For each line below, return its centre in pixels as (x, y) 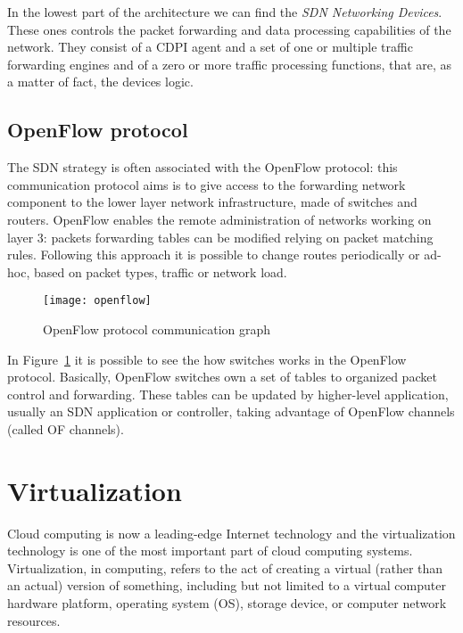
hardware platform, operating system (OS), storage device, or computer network (227, 603)
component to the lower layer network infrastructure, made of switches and (212, 202)
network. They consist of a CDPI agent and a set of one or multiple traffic (210, 47)
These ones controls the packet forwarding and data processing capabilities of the (229, 29)
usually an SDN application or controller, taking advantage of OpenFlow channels (231, 411)
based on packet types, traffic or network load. (160, 271)
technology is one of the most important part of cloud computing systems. (210, 551)
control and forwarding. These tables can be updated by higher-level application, (228, 394)
